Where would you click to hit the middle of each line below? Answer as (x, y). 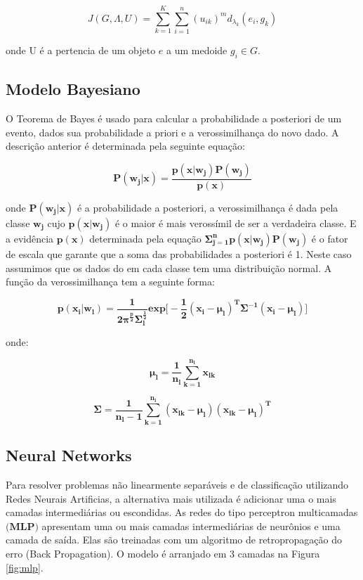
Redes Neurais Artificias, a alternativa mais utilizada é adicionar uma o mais (171, 498)
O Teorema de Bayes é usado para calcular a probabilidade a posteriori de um (174, 118)
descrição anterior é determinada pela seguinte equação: (125, 146)
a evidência (30, 238)
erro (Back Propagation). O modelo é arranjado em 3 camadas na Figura (163, 553)
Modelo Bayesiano (73, 89)
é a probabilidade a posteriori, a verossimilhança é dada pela (207, 207)
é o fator (330, 238)
